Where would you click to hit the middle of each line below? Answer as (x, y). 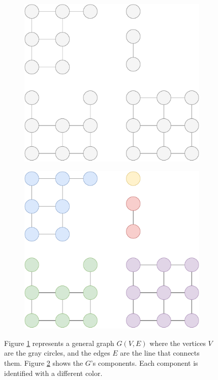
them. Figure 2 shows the (44, 363)
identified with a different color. (53, 373)
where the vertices (178, 343)
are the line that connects (160, 353)
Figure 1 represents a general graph (59, 343)
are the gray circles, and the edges (57, 353)
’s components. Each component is (144, 363)
